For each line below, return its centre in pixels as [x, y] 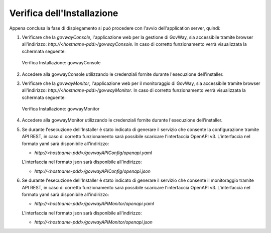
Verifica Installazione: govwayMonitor [61, 109]
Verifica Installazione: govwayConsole [61, 63]
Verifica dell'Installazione [64, 13]
